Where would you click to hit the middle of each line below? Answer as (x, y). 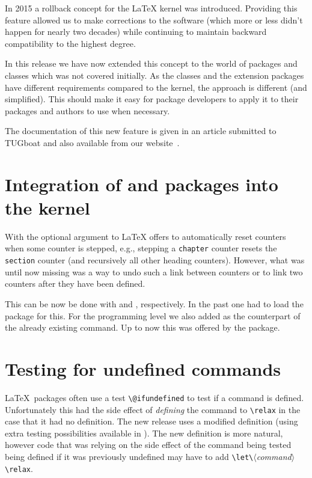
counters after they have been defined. (75, 283)
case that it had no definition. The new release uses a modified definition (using (151, 421)
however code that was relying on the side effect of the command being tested (148, 445)
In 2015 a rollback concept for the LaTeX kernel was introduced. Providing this (151, 8)
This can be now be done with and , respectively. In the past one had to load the (154, 303)
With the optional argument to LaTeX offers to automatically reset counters (145, 236)
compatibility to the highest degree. (70, 43)
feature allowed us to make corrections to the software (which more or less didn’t (154, 20)
